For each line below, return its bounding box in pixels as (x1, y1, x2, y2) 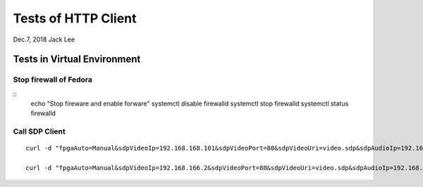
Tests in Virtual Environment (13, 53, 141, 65)
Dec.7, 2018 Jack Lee (13, 35, 75, 44)
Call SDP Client (13, 127, 66, 136)
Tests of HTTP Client (13, 11, 137, 26)
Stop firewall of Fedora (13, 75, 93, 84)
